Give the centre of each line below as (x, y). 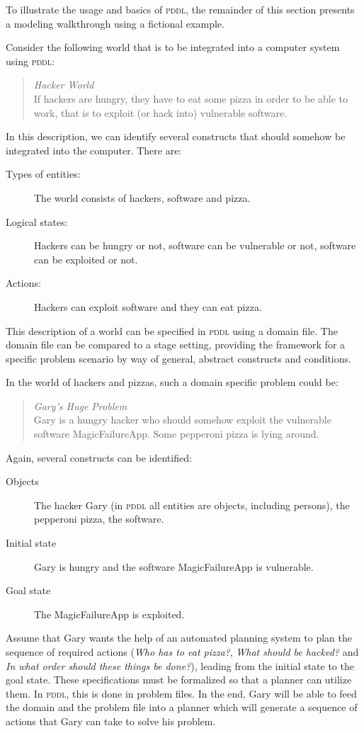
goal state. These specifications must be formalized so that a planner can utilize (179, 680)
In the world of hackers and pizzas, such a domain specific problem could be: (172, 382)
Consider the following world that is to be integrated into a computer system (173, 47)
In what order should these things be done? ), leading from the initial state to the (180, 665)
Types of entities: (43, 174)
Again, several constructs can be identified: (99, 457)
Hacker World (64, 85)
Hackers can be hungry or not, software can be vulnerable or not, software (195, 245)
